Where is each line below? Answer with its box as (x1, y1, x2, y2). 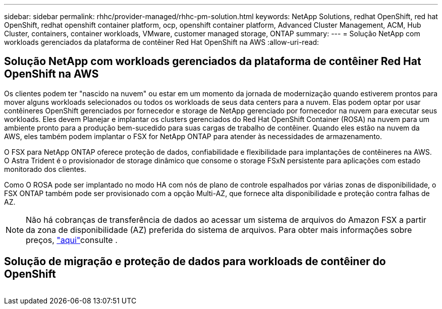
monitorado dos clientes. (4, 164, 86, 173)
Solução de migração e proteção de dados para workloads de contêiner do (4, 255, 386, 268)
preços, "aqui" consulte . (26, 234, 118, 245)
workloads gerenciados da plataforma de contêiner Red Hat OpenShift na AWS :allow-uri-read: (4, 38, 319, 46)
